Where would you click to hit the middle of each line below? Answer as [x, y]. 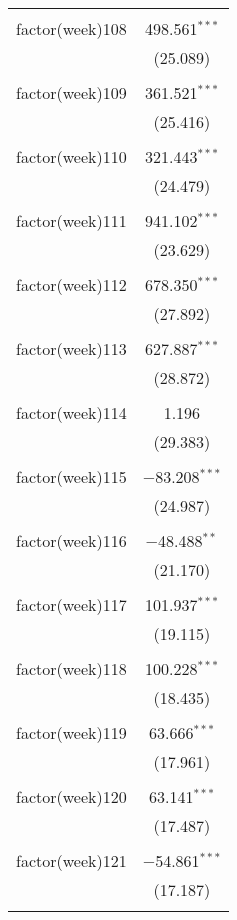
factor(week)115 [71, 476]
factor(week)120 [71, 796]
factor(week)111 [71, 220]
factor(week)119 [71, 732]
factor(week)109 [71, 92]
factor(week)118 [71, 668]
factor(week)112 [71, 284]
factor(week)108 [71, 28]
